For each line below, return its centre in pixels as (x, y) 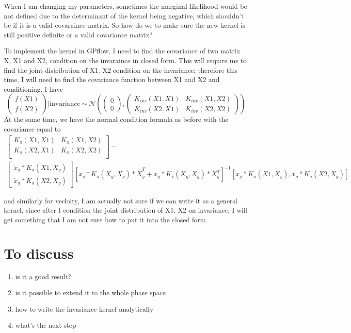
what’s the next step (46, 325)
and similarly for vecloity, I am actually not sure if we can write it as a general (121, 200)
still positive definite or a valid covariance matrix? (78, 34)
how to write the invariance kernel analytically (84, 308)
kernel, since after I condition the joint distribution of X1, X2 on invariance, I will (126, 210)
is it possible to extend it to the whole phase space (90, 292)
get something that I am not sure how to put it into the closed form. (106, 219)
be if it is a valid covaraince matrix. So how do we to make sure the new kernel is (125, 25)
